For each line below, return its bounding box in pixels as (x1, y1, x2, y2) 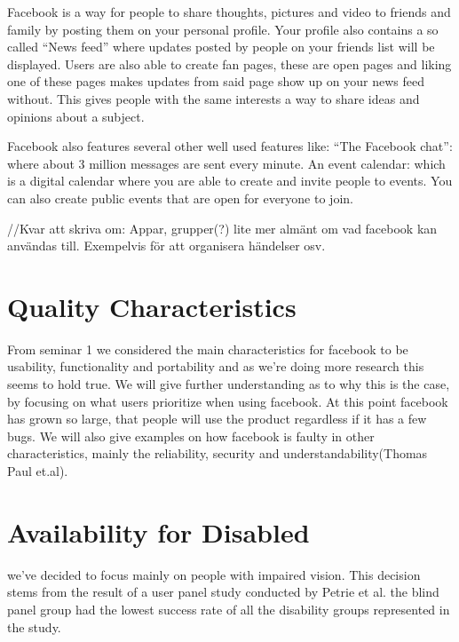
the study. (7, 617, 61, 636)
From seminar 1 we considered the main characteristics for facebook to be (7, 339, 408, 358)
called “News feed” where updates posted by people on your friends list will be (7, 37, 435, 56)
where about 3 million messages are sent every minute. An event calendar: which (7, 154, 446, 172)
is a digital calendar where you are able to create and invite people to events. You (7, 171, 453, 190)
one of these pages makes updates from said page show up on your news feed (7, 72, 424, 91)
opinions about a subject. (7, 107, 145, 125)
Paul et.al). (7, 462, 68, 480)
